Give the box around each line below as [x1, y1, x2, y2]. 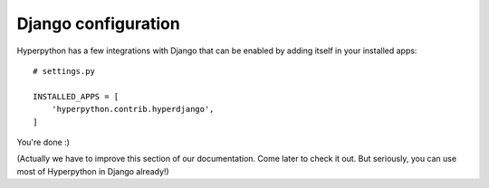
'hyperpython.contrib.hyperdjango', [51, 104, 215, 115]
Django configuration [16, 14, 180, 33]
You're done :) [16, 136, 70, 147]
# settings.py [33, 66, 95, 76]
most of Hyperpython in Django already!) [16, 165, 169, 176]
